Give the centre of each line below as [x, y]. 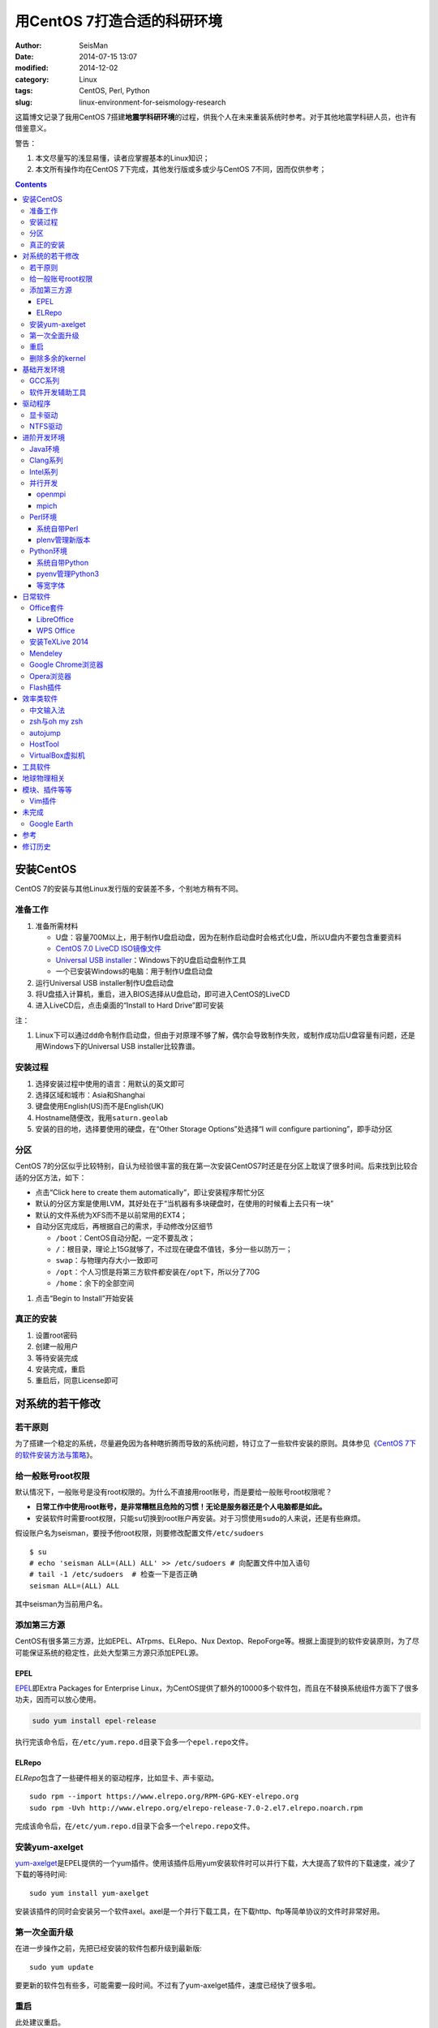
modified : [32, 68]
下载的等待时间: [41, 1875]
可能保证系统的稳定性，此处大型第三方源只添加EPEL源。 [109, 1652]
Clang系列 [47, 460]
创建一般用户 [57, 1347]
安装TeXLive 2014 [59, 642]
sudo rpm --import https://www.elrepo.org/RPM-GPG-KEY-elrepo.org [164, 1796]
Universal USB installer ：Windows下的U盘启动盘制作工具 [151, 960]
